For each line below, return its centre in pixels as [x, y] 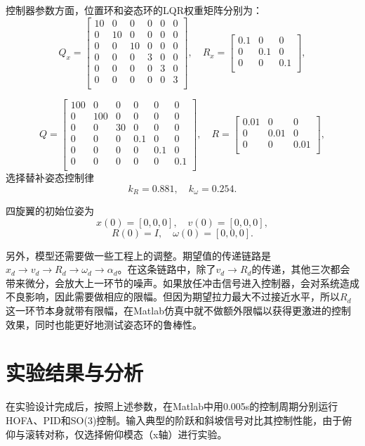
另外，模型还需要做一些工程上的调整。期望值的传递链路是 [138, 255]
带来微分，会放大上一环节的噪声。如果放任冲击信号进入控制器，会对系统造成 [182, 282]
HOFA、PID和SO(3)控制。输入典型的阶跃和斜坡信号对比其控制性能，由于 [174, 420]
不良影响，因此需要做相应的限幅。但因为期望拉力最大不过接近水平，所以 [173, 297]
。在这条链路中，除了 [167, 269]
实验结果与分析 [75, 372]
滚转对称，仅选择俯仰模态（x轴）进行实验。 [126, 434]
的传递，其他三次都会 [301, 269]
